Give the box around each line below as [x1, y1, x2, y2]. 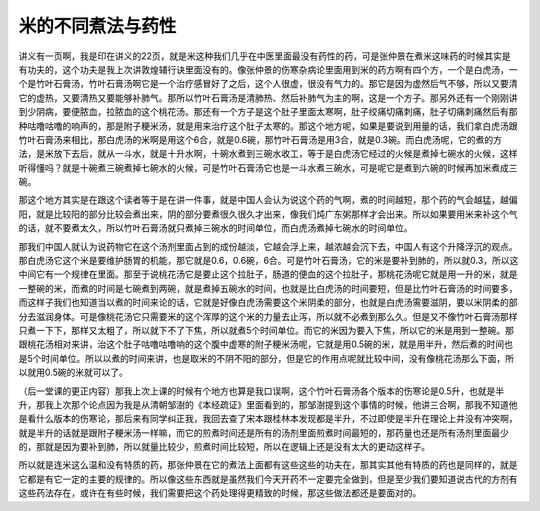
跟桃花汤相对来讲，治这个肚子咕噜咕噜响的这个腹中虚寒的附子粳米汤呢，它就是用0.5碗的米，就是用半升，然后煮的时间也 [18, 338, 514, 350]
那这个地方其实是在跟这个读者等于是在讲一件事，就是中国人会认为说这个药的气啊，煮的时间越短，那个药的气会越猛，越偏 [18, 194, 518, 206]
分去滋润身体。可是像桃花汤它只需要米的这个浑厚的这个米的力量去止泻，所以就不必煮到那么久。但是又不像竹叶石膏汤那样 [18, 310, 518, 322]
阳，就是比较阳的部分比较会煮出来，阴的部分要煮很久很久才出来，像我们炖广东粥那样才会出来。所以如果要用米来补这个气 [18, 208, 518, 220]
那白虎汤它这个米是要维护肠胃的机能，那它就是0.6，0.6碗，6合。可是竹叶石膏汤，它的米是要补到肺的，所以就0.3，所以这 [18, 255, 519, 267]
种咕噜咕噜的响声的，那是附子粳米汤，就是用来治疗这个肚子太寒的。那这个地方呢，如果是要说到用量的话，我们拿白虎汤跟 [18, 120, 518, 132]
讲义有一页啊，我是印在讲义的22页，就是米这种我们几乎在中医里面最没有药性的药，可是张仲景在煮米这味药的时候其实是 [18, 50, 512, 62]
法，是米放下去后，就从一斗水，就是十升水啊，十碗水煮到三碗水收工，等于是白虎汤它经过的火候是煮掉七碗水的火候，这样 [18, 148, 518, 160]
